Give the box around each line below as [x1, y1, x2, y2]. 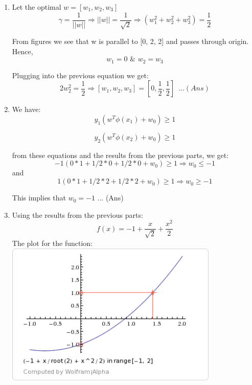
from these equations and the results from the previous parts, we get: [12, 149, 229, 160]
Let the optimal [12, 2, 61, 12]
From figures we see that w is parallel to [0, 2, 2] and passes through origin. [12, 36, 249, 47]
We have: [12, 104, 41, 115]
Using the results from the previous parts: [12, 209, 143, 220]
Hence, [12, 46, 33, 56]
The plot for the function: [12, 237, 93, 248]
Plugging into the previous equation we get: [12, 70, 149, 80]
